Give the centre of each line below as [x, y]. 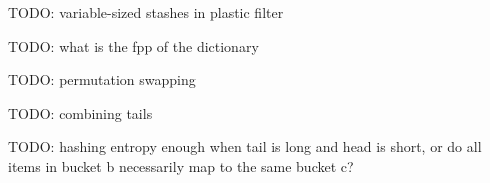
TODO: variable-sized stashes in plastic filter [146, 12]
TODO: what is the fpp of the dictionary [133, 45]
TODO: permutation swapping [102, 79]
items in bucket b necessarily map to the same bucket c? [181, 165]
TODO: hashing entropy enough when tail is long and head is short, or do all [245, 146]
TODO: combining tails [80, 112]
